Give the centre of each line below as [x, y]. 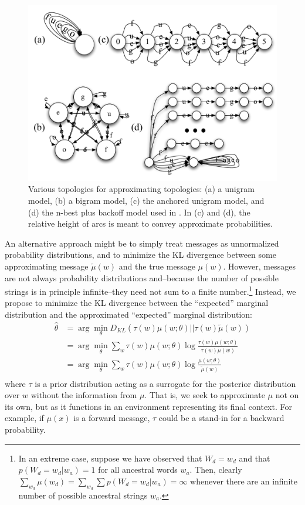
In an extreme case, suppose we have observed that [110, 458]
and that [255, 458]
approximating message [47, 266]
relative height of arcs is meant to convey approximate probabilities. [150, 223]
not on [287, 395]
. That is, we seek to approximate [205, 395]
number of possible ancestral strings [83, 495]
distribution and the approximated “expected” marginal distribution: [128, 314]
